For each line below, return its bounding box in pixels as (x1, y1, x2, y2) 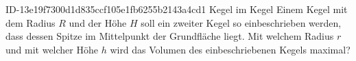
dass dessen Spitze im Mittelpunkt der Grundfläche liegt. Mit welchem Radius (5, 29, 334, 43)
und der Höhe (69, 15, 127, 29)
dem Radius (5, 15, 56, 29)
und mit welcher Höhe (5, 42, 98, 56)
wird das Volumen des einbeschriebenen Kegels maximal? (110, 42, 351, 56)
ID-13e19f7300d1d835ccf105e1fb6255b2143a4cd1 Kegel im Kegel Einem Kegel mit (5, 2, 348, 16)
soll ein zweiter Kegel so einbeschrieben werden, (141, 15, 342, 29)
